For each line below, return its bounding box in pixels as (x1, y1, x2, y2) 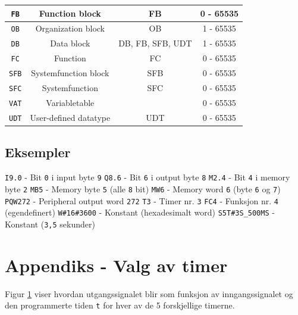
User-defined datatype (30, 111, 111, 123)
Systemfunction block (31, 67, 109, 79)
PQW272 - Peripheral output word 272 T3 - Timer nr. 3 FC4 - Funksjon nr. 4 (5, 194, 278, 207)
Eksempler (5, 143, 71, 161)
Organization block (35, 22, 105, 35)
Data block (50, 37, 90, 49)
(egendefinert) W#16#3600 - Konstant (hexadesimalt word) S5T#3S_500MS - (5, 206, 275, 219)
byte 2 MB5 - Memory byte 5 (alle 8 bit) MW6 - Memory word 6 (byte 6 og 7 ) (5, 182, 281, 195)
